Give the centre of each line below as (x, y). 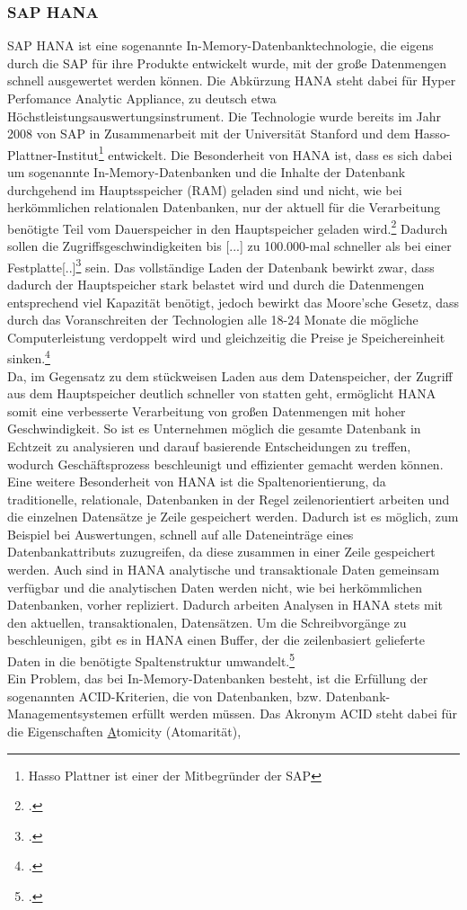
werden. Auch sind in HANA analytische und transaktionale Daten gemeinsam (224, 570)
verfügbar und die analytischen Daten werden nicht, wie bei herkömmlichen (215, 587)
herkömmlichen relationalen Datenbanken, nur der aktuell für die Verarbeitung (224, 207)
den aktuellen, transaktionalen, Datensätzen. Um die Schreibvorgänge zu (207, 622)
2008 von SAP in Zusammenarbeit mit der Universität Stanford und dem (209, 134)
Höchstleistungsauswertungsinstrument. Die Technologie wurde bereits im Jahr (224, 116)
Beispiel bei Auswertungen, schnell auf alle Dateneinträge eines (181, 534)
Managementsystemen (68, 714)
